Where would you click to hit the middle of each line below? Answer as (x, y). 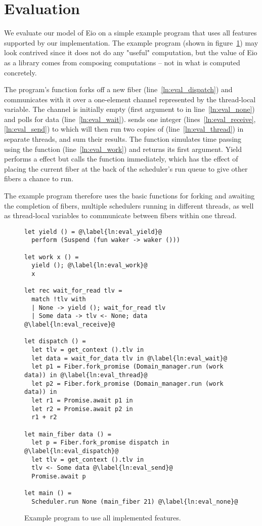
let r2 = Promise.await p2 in (82, 409)
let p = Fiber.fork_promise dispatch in (100, 443)
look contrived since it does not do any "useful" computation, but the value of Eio (131, 52)
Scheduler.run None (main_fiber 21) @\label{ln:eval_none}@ (135, 501)
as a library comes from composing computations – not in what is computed (122, 62)
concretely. (20, 72)
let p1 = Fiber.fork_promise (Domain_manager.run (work (127, 367)
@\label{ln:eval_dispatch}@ (72, 451)
